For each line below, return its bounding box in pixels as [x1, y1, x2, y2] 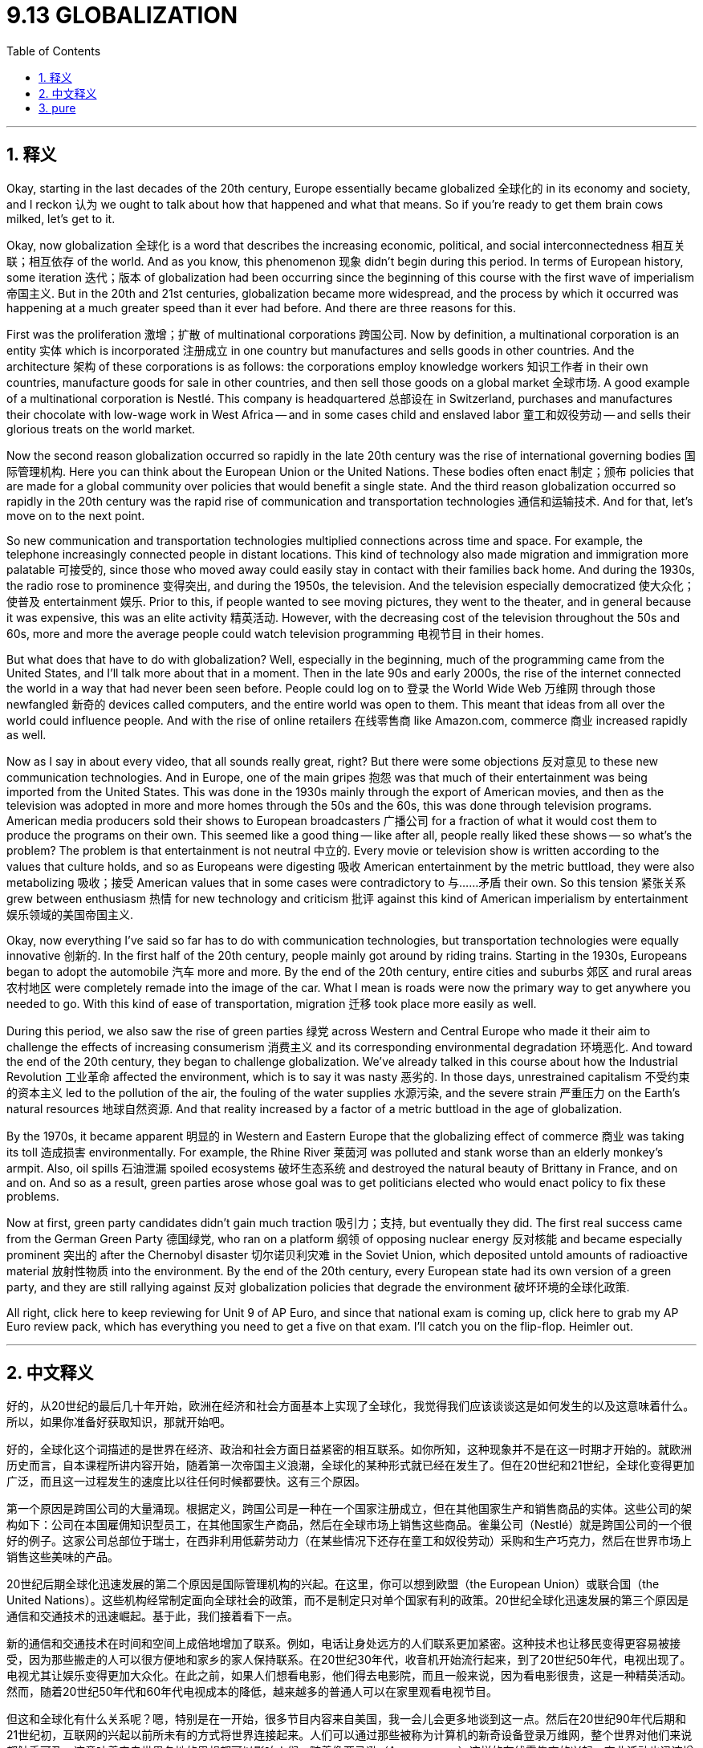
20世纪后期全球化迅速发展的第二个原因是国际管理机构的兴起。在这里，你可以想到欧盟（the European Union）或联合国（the [6, 1577, 660, 1591]
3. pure [39, 100, 76, 115]
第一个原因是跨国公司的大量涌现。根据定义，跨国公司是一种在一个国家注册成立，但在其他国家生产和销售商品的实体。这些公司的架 [6, 1502, 692, 1516]
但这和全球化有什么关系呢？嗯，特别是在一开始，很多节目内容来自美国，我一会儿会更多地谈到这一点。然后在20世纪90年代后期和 [6, 1712, 686, 1726]
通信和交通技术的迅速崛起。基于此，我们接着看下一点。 [6, 1609, 299, 1624]
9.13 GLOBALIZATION [6, 2, 238, 29]
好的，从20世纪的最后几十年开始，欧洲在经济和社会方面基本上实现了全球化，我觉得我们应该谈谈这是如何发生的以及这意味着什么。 [6, 1399, 695, 1413]
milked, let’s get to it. [6, 211, 116, 226]
